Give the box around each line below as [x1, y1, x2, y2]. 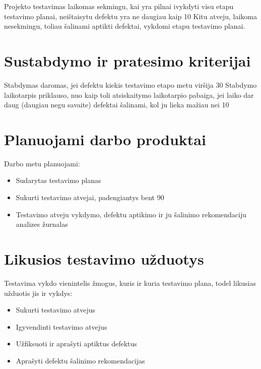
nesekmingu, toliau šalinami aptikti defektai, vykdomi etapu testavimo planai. [4, 21, 245, 31]
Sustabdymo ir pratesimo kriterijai [4, 50, 251, 71]
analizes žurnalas [16, 219, 68, 229]
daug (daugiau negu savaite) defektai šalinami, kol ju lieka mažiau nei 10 [4, 99, 229, 110]
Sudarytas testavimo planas [16, 175, 101, 186]
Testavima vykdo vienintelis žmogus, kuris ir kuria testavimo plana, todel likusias [4, 277, 256, 288]
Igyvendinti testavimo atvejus [16, 321, 107, 332]
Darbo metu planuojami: [4, 158, 80, 168]
